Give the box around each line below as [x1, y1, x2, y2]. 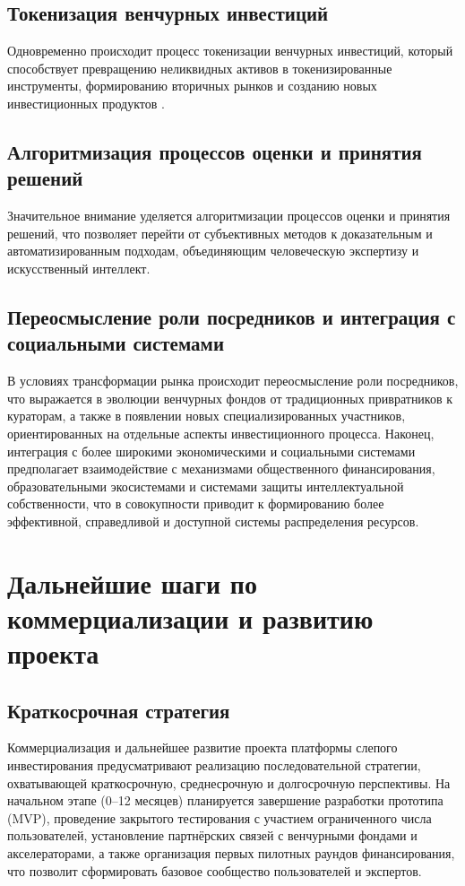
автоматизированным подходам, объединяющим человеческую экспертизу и [7, 241, 419, 260]
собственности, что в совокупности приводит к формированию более [7, 494, 384, 513]
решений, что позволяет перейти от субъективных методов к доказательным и [7, 223, 433, 242]
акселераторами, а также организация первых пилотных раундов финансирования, [7, 844, 455, 862]
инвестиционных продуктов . [7, 93, 165, 112]
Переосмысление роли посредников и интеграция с [7, 302, 456, 330]
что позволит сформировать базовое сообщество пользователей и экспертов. [7, 861, 422, 880]
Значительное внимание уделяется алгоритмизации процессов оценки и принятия [7, 206, 451, 225]
